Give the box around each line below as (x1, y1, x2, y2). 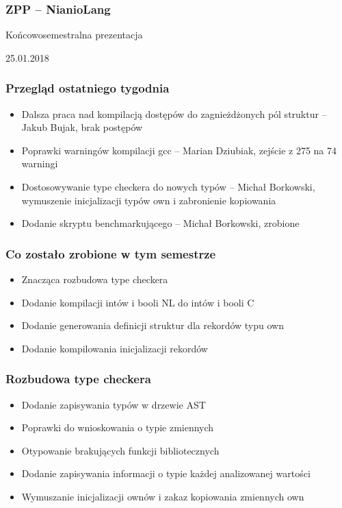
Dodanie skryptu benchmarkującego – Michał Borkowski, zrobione (21, 216, 300, 230)
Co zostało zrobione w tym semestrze (5, 245, 216, 262)
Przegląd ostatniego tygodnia (5, 80, 170, 97)
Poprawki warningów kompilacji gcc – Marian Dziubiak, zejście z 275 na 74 (21, 143, 337, 157)
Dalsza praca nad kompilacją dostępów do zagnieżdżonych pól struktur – (21, 106, 327, 121)
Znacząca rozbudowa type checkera (21, 272, 168, 286)
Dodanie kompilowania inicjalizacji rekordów (21, 341, 208, 355)
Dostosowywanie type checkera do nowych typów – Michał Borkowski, (21, 180, 315, 193)
